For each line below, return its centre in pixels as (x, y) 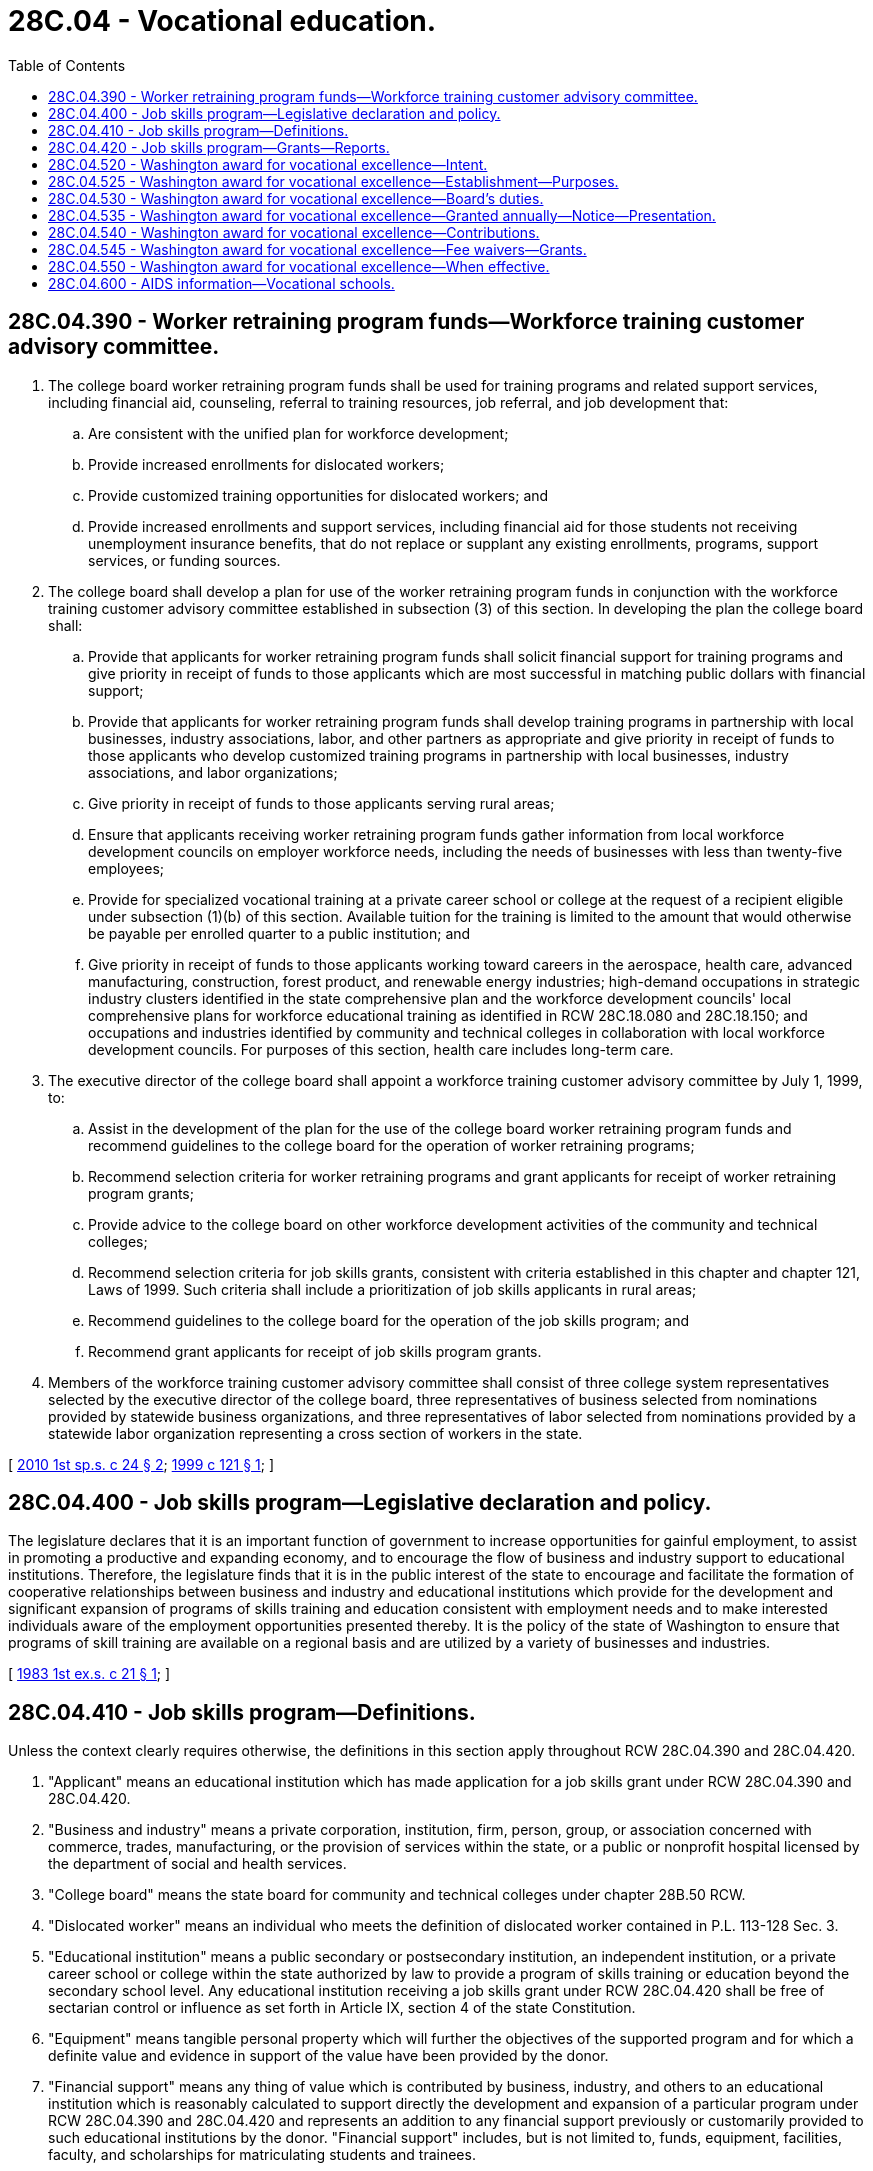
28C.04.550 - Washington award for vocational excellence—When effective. (299, 266)
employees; (126, 868)
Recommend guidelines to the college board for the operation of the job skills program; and (388, 1320)
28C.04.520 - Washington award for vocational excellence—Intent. (268, 164)
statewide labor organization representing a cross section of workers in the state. (315, 1433)
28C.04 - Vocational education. (222, 21)
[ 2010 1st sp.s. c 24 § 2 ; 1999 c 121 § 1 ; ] (141, 1464)
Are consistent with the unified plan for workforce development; (298, 433)
